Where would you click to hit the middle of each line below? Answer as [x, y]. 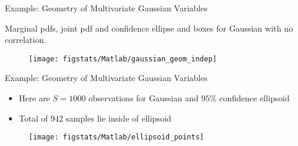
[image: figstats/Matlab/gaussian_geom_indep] [123, 59]
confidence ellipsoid [254, 98]
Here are [34, 98]
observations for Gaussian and [144, 98]
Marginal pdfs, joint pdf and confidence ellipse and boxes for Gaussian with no [149, 28]
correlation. [26, 40]
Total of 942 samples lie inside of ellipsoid [95, 118]
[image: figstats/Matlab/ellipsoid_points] [116, 137]
